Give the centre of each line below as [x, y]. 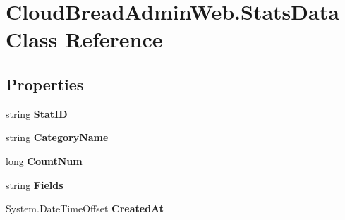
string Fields [35, 184]
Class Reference [84, 39]
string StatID [37, 113]
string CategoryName [57, 137]
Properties [45, 84]
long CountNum [44, 160]
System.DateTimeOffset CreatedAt [85, 208]
